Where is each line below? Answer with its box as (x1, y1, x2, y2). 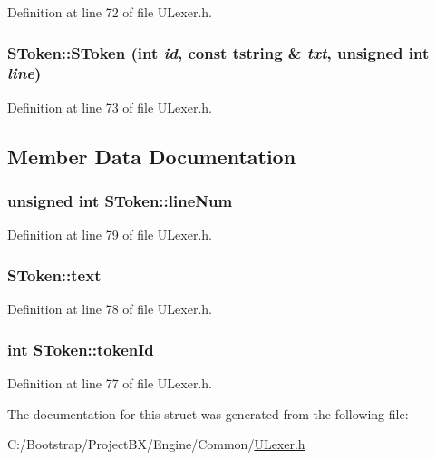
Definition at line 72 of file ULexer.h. (7, 3, 213, 21)
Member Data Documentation (7, 142, 296, 170)
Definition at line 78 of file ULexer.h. (7, 299, 213, 318)
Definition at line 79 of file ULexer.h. (7, 225, 213, 244)
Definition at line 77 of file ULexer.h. (7, 373, 213, 392)
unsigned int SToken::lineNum (7, 190, 233, 212)
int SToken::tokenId (7, 338, 154, 360)
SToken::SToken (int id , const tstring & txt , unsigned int (7, 41, 430, 64)
